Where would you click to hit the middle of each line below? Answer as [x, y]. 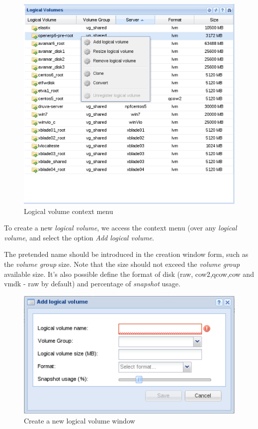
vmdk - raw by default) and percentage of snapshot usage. [92, 284]
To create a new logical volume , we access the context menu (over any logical [121, 228]
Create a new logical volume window [80, 420]
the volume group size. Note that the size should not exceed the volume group [122, 264]
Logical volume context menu [69, 211]
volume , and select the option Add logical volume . [79, 237]
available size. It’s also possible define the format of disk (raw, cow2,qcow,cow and [129, 274]
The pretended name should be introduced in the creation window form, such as [126, 254]
